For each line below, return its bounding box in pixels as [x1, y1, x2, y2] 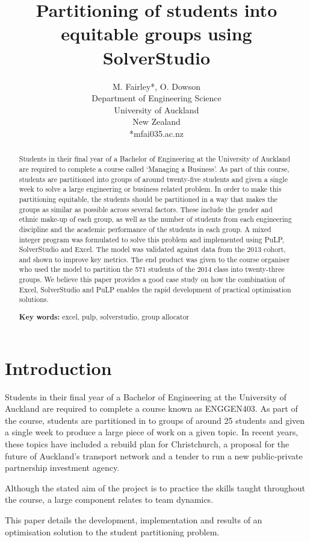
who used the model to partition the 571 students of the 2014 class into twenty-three [19, 264, 285, 274]
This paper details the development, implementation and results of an [5, 513, 262, 526]
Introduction [5, 355, 112, 380]
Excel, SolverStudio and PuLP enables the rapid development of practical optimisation [19, 284, 291, 294]
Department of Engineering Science [91, 92, 222, 104]
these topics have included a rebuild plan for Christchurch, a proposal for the [5, 437, 290, 450]
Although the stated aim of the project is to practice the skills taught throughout [5, 481, 306, 494]
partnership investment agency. [5, 461, 120, 474]
